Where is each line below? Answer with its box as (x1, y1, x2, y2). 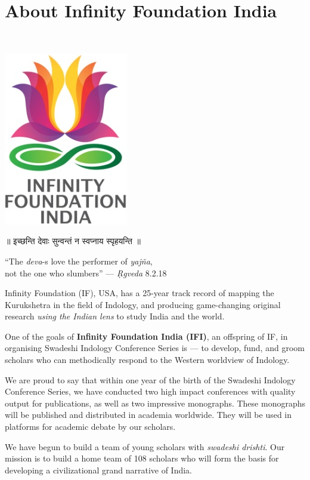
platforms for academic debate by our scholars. (5, 420, 176, 433)
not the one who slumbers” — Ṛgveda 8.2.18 (5, 266, 167, 279)
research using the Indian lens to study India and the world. (5, 310, 225, 322)
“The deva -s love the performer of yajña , (5, 254, 153, 267)
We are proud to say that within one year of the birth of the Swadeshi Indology (5, 373, 296, 386)
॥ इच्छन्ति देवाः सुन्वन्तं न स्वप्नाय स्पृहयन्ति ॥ (5, 235, 141, 247)
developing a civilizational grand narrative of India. (5, 463, 193, 476)
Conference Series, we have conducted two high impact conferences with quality (5, 385, 296, 398)
